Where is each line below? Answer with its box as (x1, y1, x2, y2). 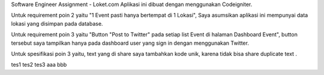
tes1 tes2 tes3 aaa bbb (11, 61, 67, 68)
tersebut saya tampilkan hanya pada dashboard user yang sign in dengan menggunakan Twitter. (11, 39, 249, 46)
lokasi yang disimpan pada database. (11, 20, 103, 27)
